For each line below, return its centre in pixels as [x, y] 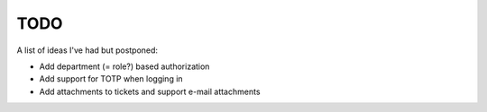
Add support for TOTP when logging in [111, 79]
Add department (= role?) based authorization [124, 66]
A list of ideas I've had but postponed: [87, 50]
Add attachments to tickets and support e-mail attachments [150, 91]
